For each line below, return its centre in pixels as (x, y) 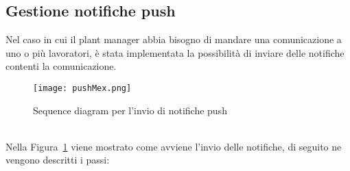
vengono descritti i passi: (58, 160)
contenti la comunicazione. (61, 66)
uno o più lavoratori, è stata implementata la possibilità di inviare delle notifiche (175, 52)
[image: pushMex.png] (82, 88)
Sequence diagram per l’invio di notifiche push (130, 110)
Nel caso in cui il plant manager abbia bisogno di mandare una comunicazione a (174, 39)
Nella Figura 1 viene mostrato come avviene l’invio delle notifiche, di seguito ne (174, 146)
